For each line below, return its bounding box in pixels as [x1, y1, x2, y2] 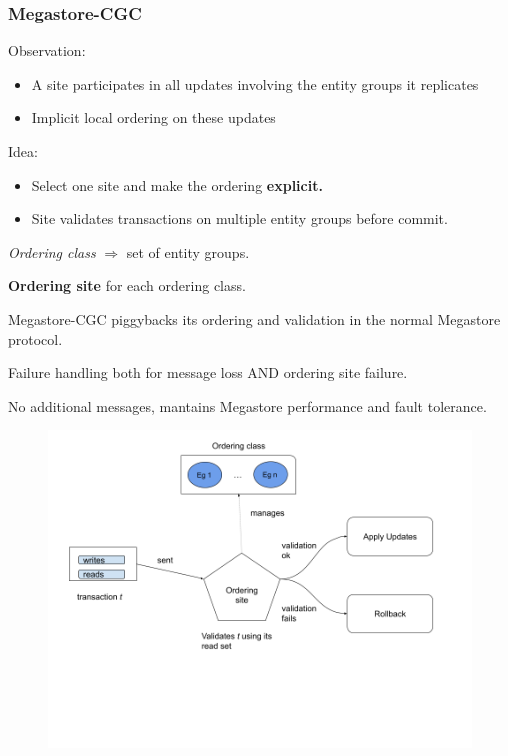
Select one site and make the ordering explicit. [31, 174, 323, 195]
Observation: [8, 40, 86, 61]
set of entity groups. [126, 241, 250, 262]
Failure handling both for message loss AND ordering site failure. [8, 362, 408, 383]
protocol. [8, 328, 63, 349]
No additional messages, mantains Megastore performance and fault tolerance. [8, 395, 487, 416]
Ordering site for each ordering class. [8, 275, 246, 296]
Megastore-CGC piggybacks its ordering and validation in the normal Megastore [8, 308, 501, 329]
